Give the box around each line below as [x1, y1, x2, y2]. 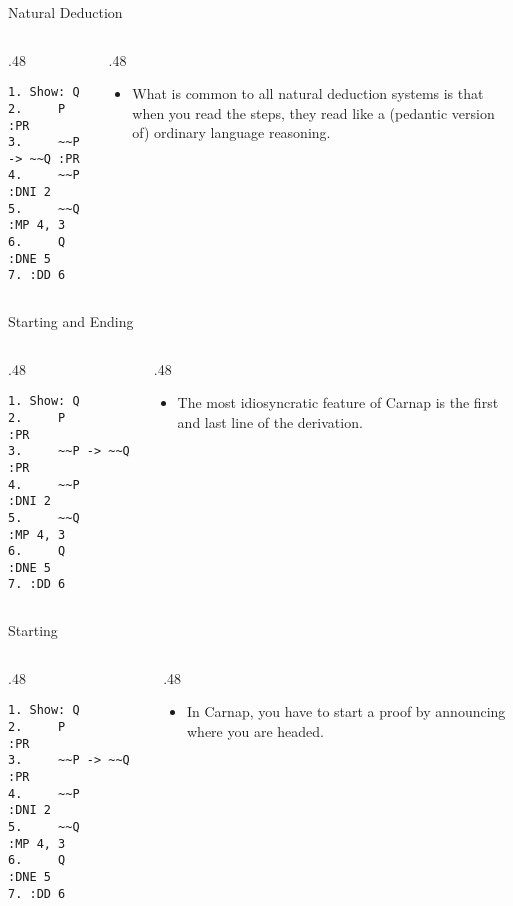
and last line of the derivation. [177, 411, 363, 432]
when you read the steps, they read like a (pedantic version [132, 102, 495, 123]
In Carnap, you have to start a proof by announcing [187, 701, 506, 722]
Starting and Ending [8, 311, 134, 332]
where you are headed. [187, 720, 324, 741]
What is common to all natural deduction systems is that [132, 83, 484, 104]
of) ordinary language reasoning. [132, 122, 331, 143]
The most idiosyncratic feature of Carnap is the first [177, 392, 499, 413]
